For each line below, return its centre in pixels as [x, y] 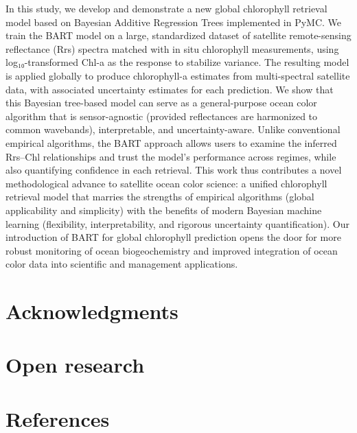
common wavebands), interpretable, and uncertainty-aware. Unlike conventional [173, 129]
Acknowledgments [92, 311]
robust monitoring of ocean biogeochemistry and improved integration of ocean [172, 250]
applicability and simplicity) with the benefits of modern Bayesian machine [164, 210]
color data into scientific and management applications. [122, 264]
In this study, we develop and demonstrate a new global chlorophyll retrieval [166, 8]
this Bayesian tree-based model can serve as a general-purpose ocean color [161, 103]
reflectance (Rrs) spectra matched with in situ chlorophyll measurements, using [172, 48]
